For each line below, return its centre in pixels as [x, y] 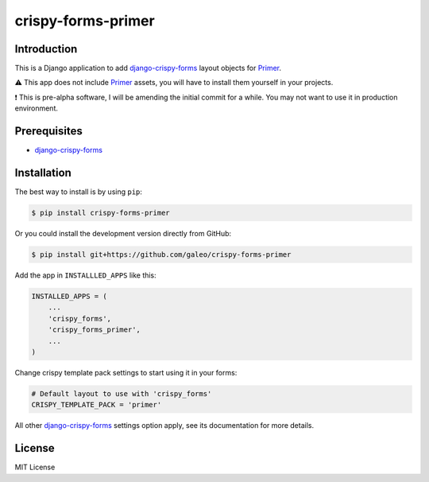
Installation [43, 172]
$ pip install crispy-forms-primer [100, 213]
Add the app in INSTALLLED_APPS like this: [85, 275]
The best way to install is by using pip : [79, 192]
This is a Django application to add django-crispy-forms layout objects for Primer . [148, 68]
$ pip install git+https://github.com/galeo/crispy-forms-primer [161, 255]
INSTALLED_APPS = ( [69, 296]
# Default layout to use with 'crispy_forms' [122, 393]
